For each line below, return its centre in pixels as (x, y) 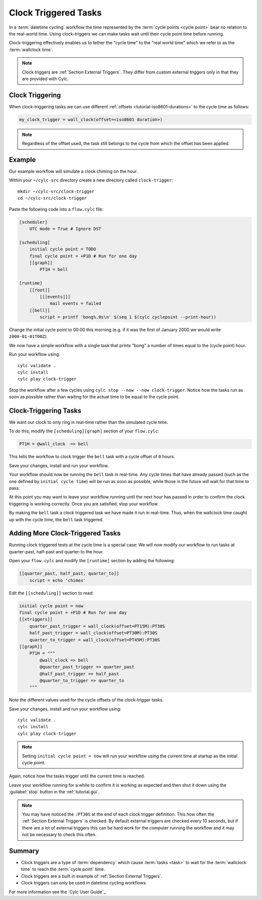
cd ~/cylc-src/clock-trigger (52, 198)
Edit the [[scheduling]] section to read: (51, 593)
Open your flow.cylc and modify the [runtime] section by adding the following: (92, 561)
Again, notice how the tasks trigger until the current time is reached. (77, 776)
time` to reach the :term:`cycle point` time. (63, 869)
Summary (24, 851)
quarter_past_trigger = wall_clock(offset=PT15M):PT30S (97, 626)
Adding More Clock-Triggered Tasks (65, 533)
